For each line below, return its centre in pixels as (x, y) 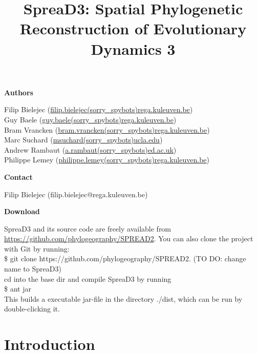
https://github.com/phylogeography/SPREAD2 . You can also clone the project (129, 238)
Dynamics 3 (133, 48)
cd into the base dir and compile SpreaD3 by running (88, 278)
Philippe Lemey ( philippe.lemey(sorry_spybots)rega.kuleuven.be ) (107, 160)
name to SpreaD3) (33, 269)
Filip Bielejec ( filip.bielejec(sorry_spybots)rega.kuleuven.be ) (99, 109)
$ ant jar (18, 289)
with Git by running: (37, 248)
